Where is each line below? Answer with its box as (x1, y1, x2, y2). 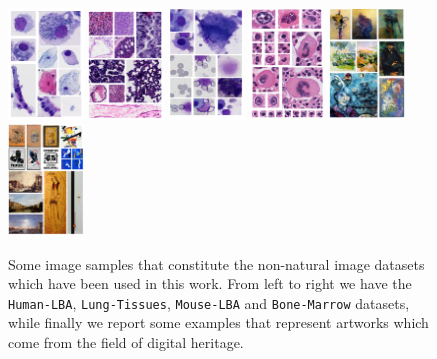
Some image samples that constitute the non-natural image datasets (8, 253, 425, 274)
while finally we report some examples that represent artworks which (8, 312, 429, 333)
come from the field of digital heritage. (8, 332, 244, 353)
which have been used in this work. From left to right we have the (8, 273, 412, 294)
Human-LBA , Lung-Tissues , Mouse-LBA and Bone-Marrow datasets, (8, 292, 410, 313)
